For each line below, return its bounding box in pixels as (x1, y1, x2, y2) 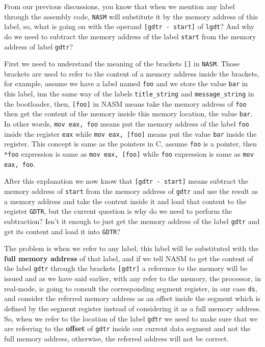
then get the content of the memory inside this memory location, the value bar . (4, 108, 253, 119)
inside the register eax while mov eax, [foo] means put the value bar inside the (4, 128, 257, 139)
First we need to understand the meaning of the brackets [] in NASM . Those (4, 58, 240, 69)
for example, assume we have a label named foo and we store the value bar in (4, 78, 248, 89)
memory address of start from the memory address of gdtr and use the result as (4, 186, 258, 196)
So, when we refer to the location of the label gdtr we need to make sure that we (4, 313, 258, 324)
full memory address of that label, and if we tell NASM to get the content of (4, 253, 253, 263)
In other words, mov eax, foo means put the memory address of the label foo (4, 118, 249, 129)
